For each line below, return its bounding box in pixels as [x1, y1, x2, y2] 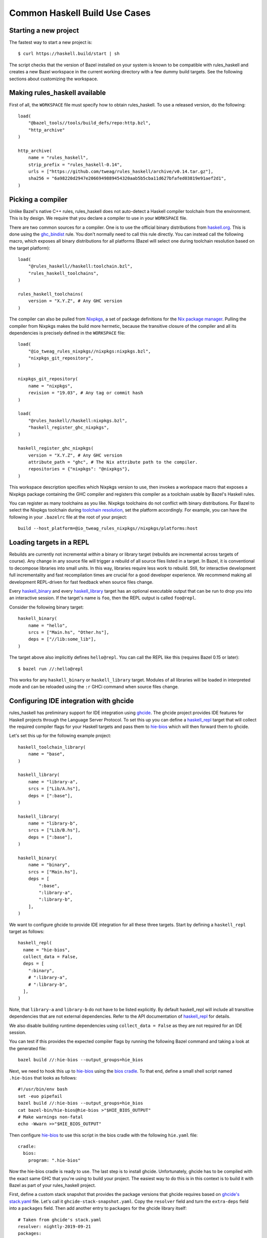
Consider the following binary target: [9, 604, 84, 610]
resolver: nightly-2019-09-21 [18, 1224, 91, 1229]
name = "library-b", [28, 821, 78, 826]
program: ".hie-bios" [28, 1157, 81, 1163]
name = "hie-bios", [23, 947, 70, 953]
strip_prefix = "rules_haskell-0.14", [28, 161, 123, 167]
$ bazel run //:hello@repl [18, 666, 84, 671]
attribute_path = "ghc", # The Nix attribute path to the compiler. [28, 460, 198, 465]
